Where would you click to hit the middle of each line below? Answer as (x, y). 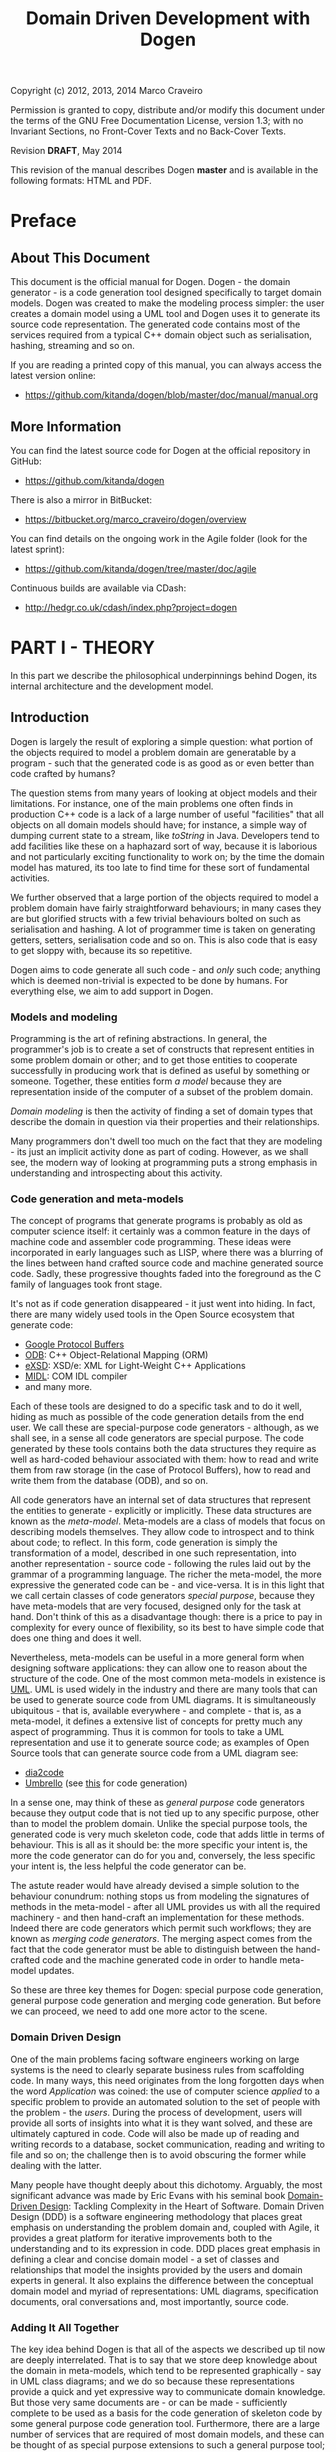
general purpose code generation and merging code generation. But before (166, 2001)
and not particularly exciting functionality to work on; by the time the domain (167, 856)
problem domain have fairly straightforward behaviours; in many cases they (166, 908)
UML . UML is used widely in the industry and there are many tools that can (164, 1689)
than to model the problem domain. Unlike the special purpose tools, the (159, 1824)
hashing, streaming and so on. (72, 346)
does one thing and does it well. (76, 1638)
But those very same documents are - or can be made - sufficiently (149, 2402)
